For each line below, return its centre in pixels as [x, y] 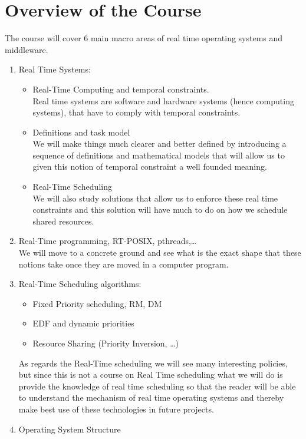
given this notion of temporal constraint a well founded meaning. [150, 166]
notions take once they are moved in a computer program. [124, 264]
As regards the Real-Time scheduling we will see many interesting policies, [153, 363]
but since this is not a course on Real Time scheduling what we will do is [151, 374]
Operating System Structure [70, 429]
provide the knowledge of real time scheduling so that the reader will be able [157, 386]
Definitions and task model [81, 132]
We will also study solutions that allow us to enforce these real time [155, 198]
